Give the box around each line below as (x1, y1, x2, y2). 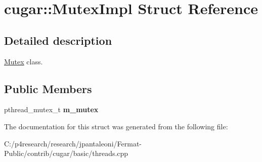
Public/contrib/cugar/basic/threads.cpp (4, 148, 128, 158)
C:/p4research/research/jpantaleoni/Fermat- (4, 138, 142, 148)
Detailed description (4, 32, 112, 48)
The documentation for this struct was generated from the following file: (4, 121, 228, 131)
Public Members (4, 80, 92, 96)
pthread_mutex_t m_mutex (4, 104, 99, 115)
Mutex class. (4, 56, 43, 66)
